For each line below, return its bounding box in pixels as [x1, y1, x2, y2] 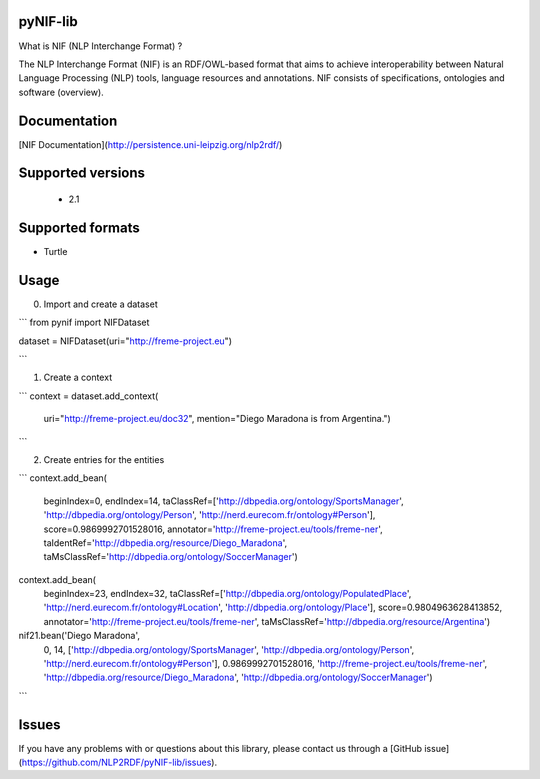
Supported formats [18, 219, 140, 236]
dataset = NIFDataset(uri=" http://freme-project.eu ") [18, 335, 232, 347]
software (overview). [18, 86, 104, 98]
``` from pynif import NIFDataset [18, 316, 150, 329]
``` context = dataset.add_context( [18, 390, 159, 402]
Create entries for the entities [43, 453, 165, 465]
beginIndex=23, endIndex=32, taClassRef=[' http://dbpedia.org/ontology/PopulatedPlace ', [43, 588, 412, 600]
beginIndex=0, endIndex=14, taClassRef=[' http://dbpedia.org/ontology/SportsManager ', [43, 495, 404, 507]
